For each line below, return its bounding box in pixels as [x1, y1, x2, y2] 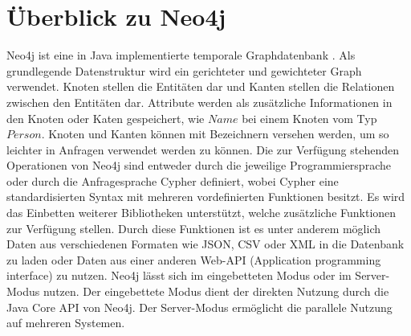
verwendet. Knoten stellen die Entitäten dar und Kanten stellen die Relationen [6, 78, 395, 95]
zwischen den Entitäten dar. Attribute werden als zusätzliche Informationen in [6, 93, 393, 110]
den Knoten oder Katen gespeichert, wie [6, 109, 205, 126]
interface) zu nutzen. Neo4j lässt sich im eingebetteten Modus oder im [6, 267, 352, 284]
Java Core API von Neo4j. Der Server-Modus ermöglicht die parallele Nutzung [6, 298, 393, 315]
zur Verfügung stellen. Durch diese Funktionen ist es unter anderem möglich [6, 219, 381, 236]
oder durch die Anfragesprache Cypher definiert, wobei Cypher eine [6, 172, 339, 189]
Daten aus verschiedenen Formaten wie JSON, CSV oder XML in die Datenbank [6, 236, 405, 252]
